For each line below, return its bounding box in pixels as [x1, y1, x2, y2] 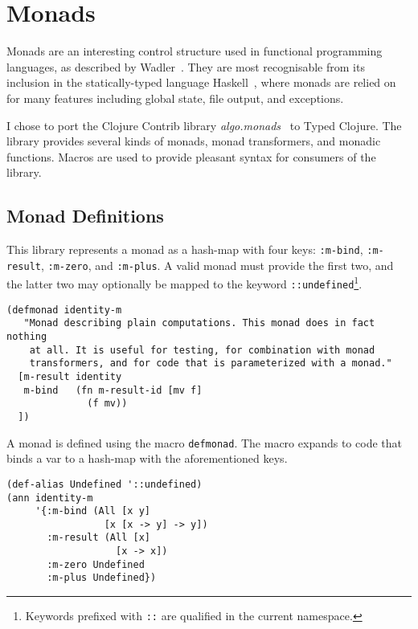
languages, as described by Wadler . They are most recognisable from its [6, 58, 365, 75]
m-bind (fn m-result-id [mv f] [23, 384, 203, 396]
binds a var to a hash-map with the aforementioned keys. [6, 450, 288, 467]
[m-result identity [18, 370, 122, 382]
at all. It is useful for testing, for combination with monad [29, 344, 375, 356]
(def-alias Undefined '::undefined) [6, 478, 203, 490]
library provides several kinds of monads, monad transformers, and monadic [6, 133, 381, 149]
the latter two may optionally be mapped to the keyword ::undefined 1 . [6, 273, 363, 292]
